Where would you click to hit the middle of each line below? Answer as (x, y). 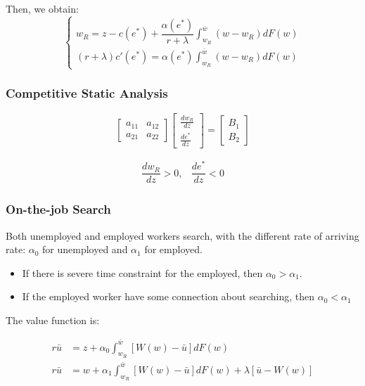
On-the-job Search (58, 209)
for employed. (173, 249)
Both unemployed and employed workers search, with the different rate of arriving (182, 235)
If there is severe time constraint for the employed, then (142, 272)
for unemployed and (85, 249)
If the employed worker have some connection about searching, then (168, 296)
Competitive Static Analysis (87, 93)
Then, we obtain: (42, 8)
